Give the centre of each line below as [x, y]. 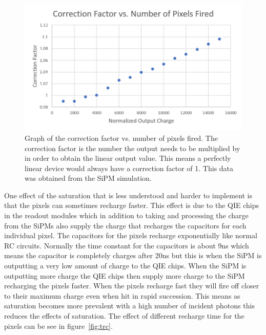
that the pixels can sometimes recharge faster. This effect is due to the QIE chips [131, 205]
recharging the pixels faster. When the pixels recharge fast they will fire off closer [132, 286]
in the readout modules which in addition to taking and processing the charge [126, 215]
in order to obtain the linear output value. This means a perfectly [128, 158]
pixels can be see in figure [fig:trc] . [58, 326]
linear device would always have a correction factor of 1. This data [129, 168]
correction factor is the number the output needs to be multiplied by [132, 148]
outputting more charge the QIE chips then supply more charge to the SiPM [125, 275]
